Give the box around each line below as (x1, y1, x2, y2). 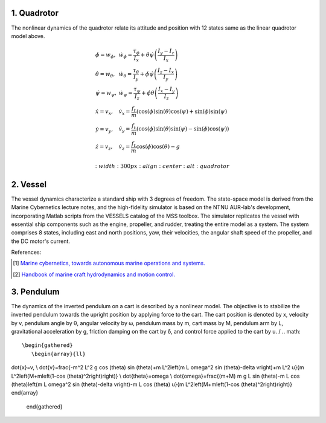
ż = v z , (95, 143, 113, 152)
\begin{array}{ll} (31, 350, 86, 357)
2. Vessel (11, 179, 47, 190)
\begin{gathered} (22, 342, 73, 349)
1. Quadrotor (11, 8, 59, 18)
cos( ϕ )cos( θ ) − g (136, 143, 181, 150)
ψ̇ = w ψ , (95, 89, 117, 98)
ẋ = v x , (95, 108, 113, 116)
